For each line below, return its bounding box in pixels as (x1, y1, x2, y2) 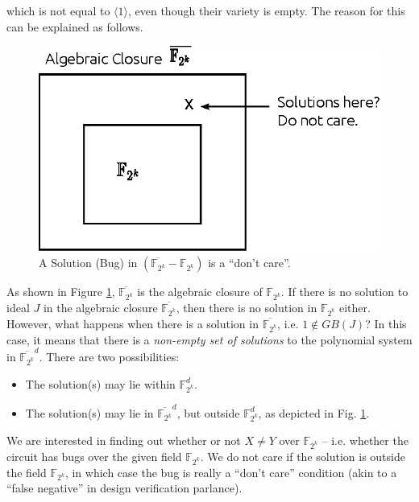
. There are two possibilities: (39, 348, 180, 364)
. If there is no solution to (280, 283, 409, 300)
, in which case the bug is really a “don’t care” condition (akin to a (64, 463, 397, 480)
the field (6, 463, 47, 480)
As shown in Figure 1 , (6, 283, 115, 300)
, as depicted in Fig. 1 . (258, 404, 370, 421)
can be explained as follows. (6, 18, 143, 35)
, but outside (176, 404, 240, 421)
